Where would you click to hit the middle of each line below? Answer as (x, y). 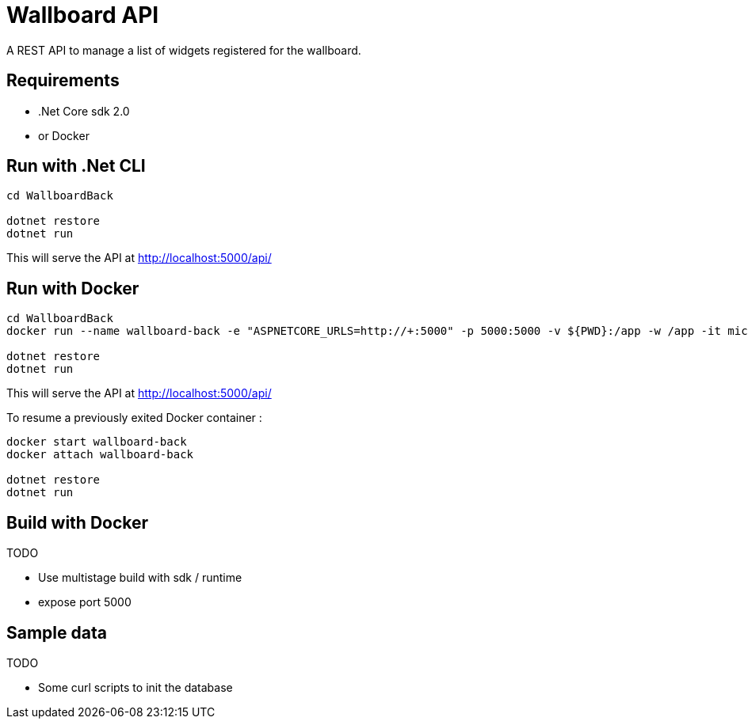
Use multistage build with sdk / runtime (140, 578)
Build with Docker (78, 522)
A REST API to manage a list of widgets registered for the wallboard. (184, 50)
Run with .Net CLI (76, 166)
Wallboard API (83, 15)
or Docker (64, 135)
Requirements (63, 81)
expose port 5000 (85, 602)
